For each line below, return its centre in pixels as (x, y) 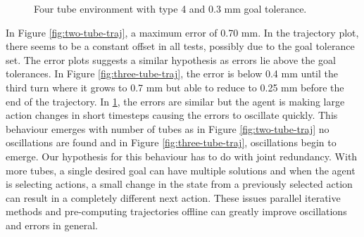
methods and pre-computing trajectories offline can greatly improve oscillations (176, 211)
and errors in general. (52, 225)
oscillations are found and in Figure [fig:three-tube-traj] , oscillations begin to (171, 142)
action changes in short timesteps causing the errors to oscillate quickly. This (172, 115)
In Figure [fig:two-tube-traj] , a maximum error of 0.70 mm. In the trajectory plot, (182, 32)
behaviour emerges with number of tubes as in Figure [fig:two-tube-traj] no (168, 128)
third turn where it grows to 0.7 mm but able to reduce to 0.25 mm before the (175, 87)
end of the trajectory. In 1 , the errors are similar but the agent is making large (175, 101)
